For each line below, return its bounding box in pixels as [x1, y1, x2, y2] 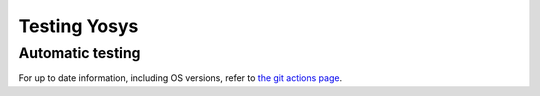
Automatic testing [18, 44, 141, 62]
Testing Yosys [18, 15, 139, 37]
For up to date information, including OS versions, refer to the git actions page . [18, 72, 343, 84]
